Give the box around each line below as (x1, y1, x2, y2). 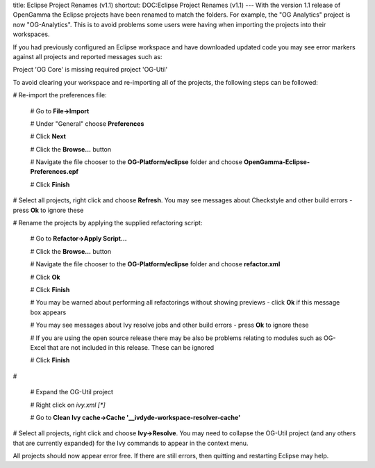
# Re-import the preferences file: (12, 91, 107, 99)
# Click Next (30, 132, 66, 140)
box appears (30, 308, 67, 316)
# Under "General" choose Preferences (30, 119, 144, 128)
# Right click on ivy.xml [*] (30, 401, 106, 409)
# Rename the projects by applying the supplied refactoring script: (12, 219, 203, 227)
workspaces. (12, 30, 50, 38)
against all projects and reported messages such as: (12, 52, 162, 60)
